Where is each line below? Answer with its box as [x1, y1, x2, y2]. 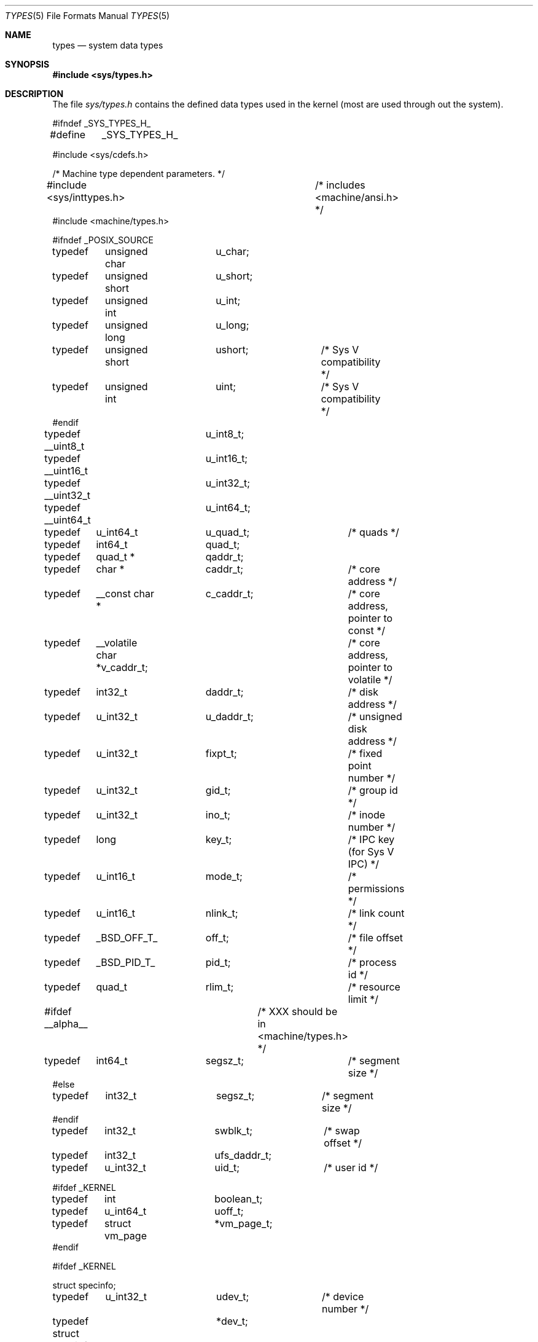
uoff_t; [214, 1205, 244, 1217]
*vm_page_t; [214, 1217, 273, 1230]
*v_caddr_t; [96, 661, 148, 673]
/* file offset [348, 932, 404, 944]
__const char [96, 587, 155, 600]
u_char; [216, 245, 249, 257]
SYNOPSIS [5, 59, 50, 69]
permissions [348, 882, 405, 895]
